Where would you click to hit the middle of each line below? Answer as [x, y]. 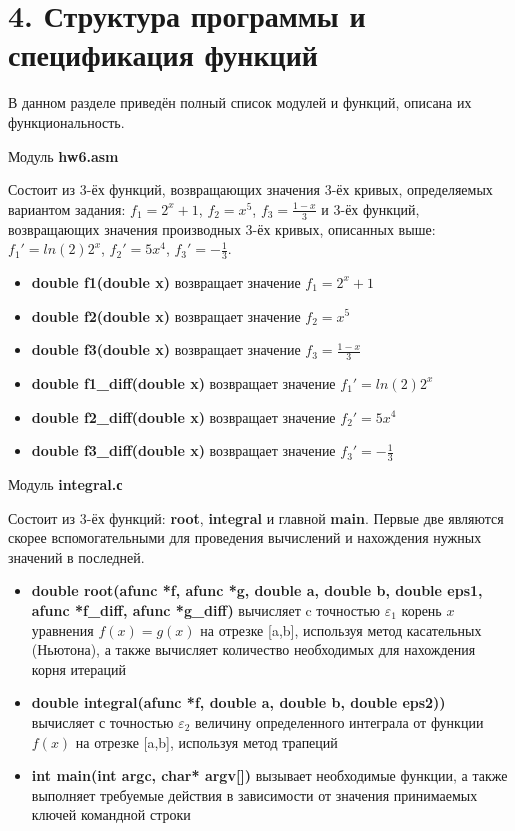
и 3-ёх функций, [370, 208]
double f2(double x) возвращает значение [166, 315]
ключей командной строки [111, 814]
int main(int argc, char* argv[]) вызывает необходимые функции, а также [269, 775]
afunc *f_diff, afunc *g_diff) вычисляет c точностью [205, 609]
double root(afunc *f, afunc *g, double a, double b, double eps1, [257, 590]
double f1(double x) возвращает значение [166, 281]
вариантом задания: [67, 208]
